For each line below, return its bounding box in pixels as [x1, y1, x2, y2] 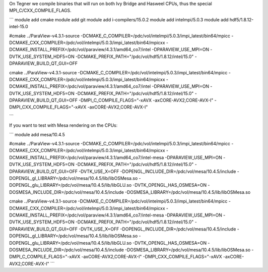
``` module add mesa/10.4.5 [9, 131, 66, 137]
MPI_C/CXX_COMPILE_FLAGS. [9, 7, 71, 13]
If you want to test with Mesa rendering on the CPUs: [9, 122, 118, 128]
